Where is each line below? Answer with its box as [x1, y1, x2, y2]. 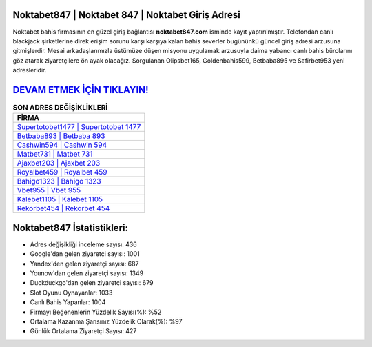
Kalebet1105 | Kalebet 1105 [17, 195, 103, 204]
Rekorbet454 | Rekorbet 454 [17, 204, 110, 213]
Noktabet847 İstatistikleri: [12, 221, 129, 234]
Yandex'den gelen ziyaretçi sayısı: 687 [30, 259, 139, 268]
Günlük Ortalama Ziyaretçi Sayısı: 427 [30, 327, 137, 335]
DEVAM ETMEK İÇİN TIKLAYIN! [12, 83, 149, 96]
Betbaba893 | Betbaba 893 [17, 131, 105, 141]
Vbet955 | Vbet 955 [17, 186, 81, 195]
